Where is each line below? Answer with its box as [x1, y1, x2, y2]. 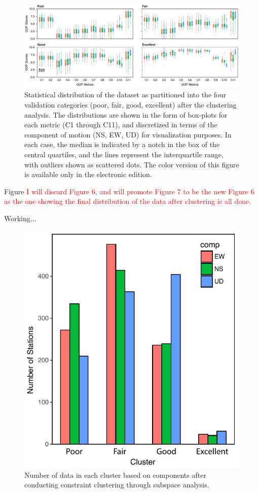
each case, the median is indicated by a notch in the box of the [24, 139, 220, 150]
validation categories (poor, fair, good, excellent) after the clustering [24, 99, 237, 110]
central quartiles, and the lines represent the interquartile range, [24, 149, 224, 159]
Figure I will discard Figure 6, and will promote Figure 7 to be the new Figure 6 [4, 186, 254, 196]
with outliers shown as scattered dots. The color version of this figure [24, 159, 239, 169]
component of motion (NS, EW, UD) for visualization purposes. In [24, 129, 232, 139]
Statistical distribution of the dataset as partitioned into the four [24, 89, 227, 100]
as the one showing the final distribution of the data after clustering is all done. [4, 196, 251, 206]
